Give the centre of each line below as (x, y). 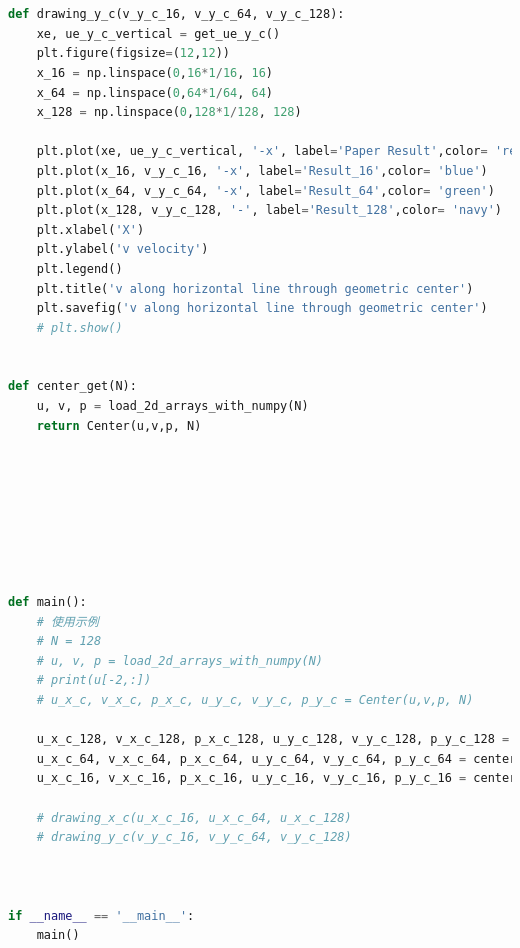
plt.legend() (79, 268)
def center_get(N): (72, 386)
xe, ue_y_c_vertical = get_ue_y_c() (158, 33)
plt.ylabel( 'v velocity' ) (122, 249)
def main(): (47, 602)
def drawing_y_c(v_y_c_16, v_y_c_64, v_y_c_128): (176, 14)
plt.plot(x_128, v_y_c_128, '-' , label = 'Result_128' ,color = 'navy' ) (269, 210)
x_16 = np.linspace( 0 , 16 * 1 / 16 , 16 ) (155, 72)
